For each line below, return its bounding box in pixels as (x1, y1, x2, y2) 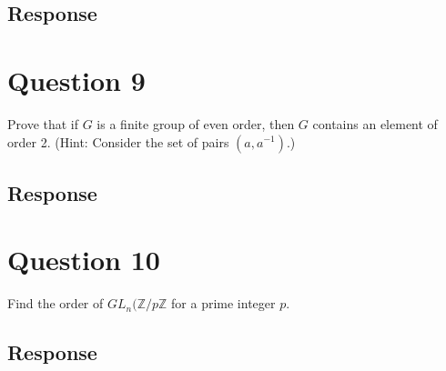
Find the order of (7, 294, 104, 313)
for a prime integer (171, 294, 276, 313)
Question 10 (7, 241, 160, 278)
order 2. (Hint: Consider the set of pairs (7, 132, 229, 151)
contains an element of (312, 114, 438, 133)
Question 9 (7, 61, 146, 98)
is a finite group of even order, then (96, 114, 295, 133)
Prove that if (7, 114, 79, 133)
